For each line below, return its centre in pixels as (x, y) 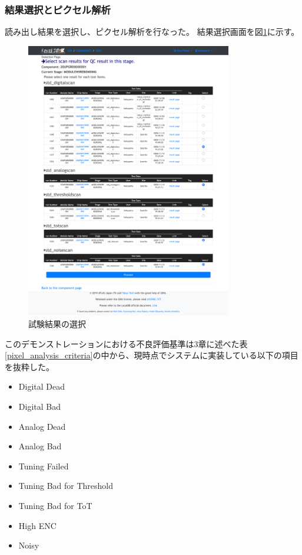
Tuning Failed (44, 466)
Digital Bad (39, 407)
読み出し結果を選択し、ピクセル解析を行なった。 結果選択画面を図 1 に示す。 (152, 32)
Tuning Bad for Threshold (66, 486)
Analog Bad (40, 446)
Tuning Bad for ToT (55, 505)
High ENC (37, 525)
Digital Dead (42, 386)
